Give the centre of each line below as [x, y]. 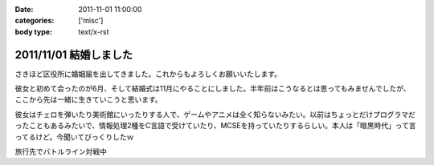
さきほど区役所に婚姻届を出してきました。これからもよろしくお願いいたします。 [148, 74]
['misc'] [91, 21]
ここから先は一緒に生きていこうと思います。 [88, 99]
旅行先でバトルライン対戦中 [61, 151]
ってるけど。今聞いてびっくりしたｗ [74, 137]
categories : [35, 21]
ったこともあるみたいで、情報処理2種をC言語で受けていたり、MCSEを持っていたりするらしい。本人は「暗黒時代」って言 [216, 126]
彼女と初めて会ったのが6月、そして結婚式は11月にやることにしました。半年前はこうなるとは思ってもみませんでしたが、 [213, 89]
